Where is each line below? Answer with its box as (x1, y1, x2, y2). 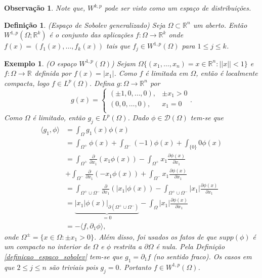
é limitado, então (32, 112, 85, 123)
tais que (106, 40, 130, 51)
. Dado (127, 112, 149, 123)
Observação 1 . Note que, (4, 3, 85, 13)
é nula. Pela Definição (156, 241, 225, 252)
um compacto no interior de (4, 241, 91, 252)
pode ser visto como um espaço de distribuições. (104, 3, 251, 13)
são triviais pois (49, 261, 98, 272)
